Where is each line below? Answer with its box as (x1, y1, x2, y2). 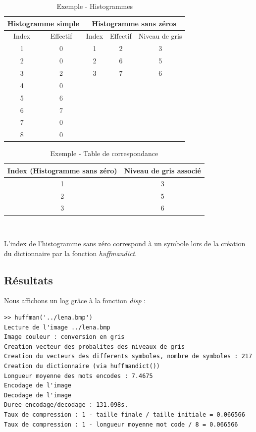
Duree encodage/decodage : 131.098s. (4, 401, 128, 409)
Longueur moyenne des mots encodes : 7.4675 (4, 372, 153, 379)
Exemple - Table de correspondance (50, 148, 158, 159)
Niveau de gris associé (124, 165, 201, 175)
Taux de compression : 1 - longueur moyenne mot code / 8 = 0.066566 (4, 421, 238, 428)
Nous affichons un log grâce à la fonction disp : (4, 295, 146, 306)
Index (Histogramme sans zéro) (7, 165, 117, 175)
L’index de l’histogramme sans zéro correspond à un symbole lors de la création (4, 238, 246, 249)
